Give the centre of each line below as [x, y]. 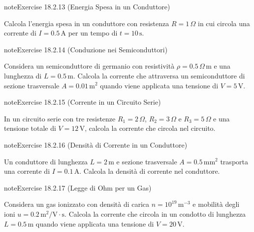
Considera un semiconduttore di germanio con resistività [89, 66]
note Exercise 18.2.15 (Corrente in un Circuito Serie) [82, 102]
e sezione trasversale [147, 161]
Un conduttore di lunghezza [46, 161]
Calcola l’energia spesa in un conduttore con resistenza [87, 23]
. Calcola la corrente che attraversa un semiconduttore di [159, 75]
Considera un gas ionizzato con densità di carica [77, 204]
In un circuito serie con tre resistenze [60, 118]
